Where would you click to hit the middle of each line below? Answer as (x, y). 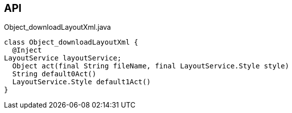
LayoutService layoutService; (63, 58)
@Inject (27, 50)
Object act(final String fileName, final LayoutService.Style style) (151, 66)
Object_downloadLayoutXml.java (57, 27)
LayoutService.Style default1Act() (82, 82)
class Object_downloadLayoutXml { (71, 42)
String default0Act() (54, 74)
